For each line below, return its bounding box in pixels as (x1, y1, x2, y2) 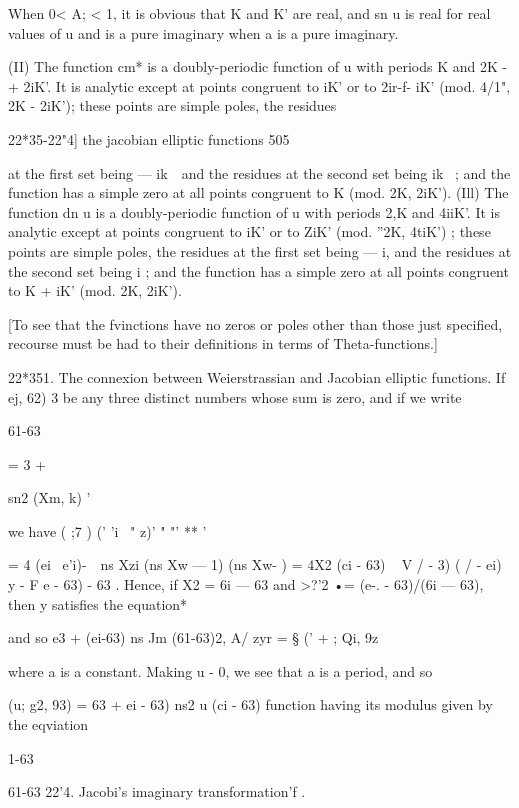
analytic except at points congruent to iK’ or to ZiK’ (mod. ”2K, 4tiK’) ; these (8, 221, 491, 242)
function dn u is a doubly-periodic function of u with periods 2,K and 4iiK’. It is (8, 201, 500, 222)
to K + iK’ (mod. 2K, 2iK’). (8, 280, 182, 301)
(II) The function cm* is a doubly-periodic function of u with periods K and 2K (8, 56, 498, 77)
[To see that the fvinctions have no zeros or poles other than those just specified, (8, 313, 503, 334)
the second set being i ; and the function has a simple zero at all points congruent (8, 260, 509, 281)
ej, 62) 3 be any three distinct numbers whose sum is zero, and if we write (8, 386, 462, 407)
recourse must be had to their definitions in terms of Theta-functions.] (8, 333, 438, 354)
